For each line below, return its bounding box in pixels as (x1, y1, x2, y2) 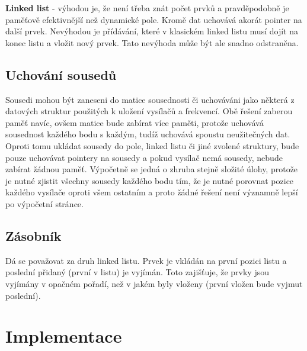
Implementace (5, 324, 122, 348)
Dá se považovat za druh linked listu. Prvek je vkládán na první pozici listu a (5, 254, 287, 266)
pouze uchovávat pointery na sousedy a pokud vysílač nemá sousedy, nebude (5, 151, 283, 163)
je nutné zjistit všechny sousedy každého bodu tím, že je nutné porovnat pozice (5, 174, 294, 186)
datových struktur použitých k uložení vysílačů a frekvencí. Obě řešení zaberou (5, 105, 293, 117)
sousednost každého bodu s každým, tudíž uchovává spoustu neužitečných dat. (5, 128, 290, 140)
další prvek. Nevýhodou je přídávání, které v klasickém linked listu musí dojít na (5, 25, 298, 37)
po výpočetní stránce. (5, 197, 84, 210)
